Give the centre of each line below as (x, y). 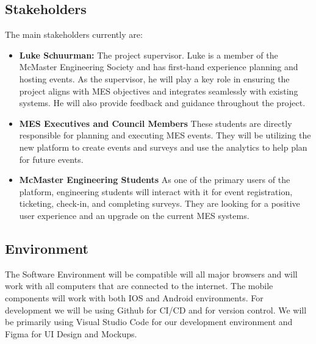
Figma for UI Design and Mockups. (71, 333)
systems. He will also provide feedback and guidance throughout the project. (162, 103)
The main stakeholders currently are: (74, 34)
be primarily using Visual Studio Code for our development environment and (149, 322)
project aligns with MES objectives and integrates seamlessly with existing (159, 91)
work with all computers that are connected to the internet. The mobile (139, 286)
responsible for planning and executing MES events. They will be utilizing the (165, 135)
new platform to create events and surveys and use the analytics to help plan (163, 147)
